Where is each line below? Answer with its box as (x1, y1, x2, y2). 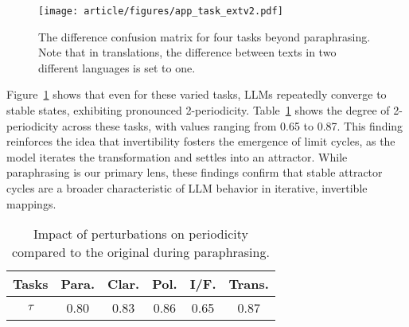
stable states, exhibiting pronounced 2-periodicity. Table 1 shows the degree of (6, 102, 390, 119)
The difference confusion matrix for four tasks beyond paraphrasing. (38, 28, 371, 45)
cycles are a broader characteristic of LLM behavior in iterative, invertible (6, 180, 368, 196)
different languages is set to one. (38, 59, 196, 76)
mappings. (6, 195, 56, 212)
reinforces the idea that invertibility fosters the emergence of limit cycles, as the (6, 133, 395, 150)
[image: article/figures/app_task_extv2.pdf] (38, 6, 283, 17)
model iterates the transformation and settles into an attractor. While (6, 148, 348, 165)
